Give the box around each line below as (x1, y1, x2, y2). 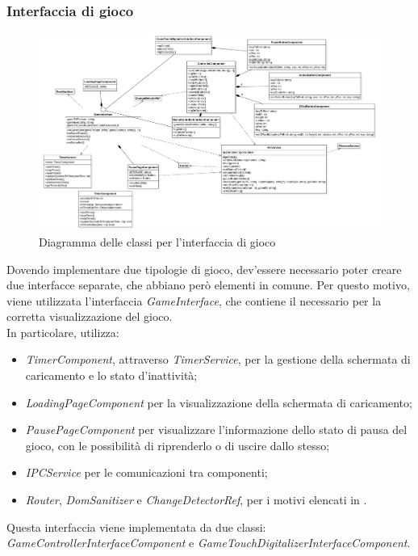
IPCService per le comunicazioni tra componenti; (25, 464, 268, 481)
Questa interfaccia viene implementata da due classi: (6, 518, 266, 535)
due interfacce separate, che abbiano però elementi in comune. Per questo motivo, (6, 276, 410, 293)
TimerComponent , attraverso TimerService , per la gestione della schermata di (25, 351, 411, 368)
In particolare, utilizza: (6, 323, 119, 340)
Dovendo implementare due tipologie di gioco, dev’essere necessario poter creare (6, 260, 402, 277)
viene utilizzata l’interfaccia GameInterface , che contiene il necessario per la (6, 292, 382, 309)
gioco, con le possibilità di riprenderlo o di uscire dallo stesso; (25, 436, 330, 453)
